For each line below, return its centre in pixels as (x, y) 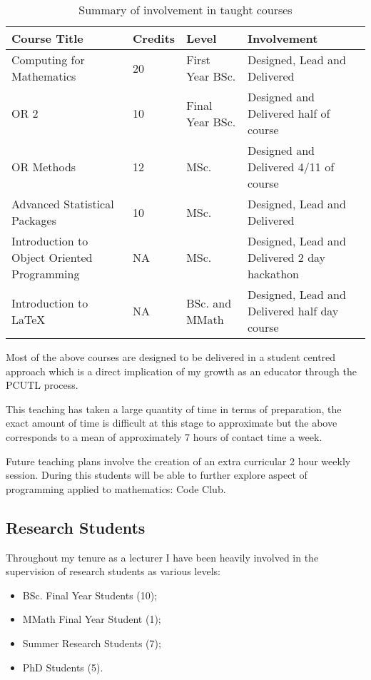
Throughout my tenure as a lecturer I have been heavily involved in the (162, 557)
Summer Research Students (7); (92, 643)
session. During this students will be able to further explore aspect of (157, 475)
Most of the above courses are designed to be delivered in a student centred (171, 357)
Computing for (48, 60)
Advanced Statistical (63, 204)
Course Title (47, 38)
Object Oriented (52, 257)
